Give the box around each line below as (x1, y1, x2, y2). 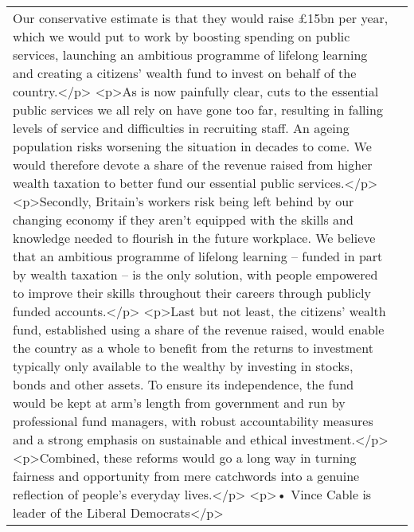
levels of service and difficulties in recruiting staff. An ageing (13, 119, 350, 137)
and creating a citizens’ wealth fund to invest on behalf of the (13, 64, 357, 82)
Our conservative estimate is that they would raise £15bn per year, (13, 9, 389, 27)
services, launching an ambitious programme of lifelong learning (13, 45, 368, 64)
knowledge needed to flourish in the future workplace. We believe (13, 229, 376, 247)
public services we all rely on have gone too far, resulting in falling (13, 100, 383, 119)
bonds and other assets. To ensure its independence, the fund (13, 375, 354, 393)
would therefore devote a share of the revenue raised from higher (13, 155, 373, 174)
